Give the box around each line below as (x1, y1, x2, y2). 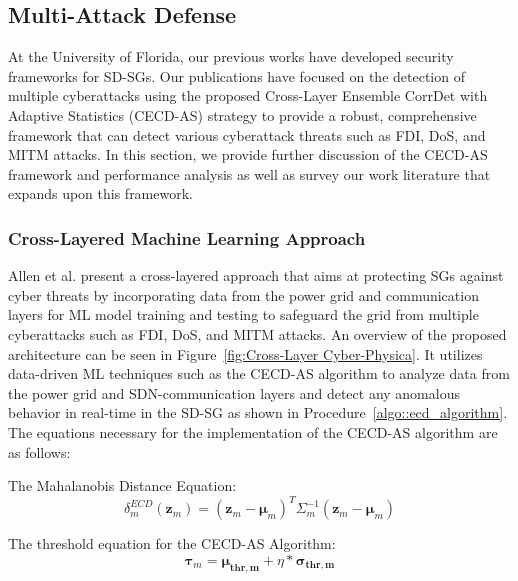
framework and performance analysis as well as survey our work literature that (8, 163, 491, 184)
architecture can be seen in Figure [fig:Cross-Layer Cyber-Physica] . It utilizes (8, 343, 483, 364)
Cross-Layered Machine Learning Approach (8, 225, 366, 250)
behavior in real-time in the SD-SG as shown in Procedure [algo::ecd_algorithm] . (8, 402, 508, 423)
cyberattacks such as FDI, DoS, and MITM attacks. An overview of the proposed (8, 323, 507, 344)
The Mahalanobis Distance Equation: (8, 475, 237, 496)
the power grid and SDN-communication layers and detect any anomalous (8, 382, 460, 403)
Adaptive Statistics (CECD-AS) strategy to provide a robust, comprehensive (8, 104, 477, 125)
